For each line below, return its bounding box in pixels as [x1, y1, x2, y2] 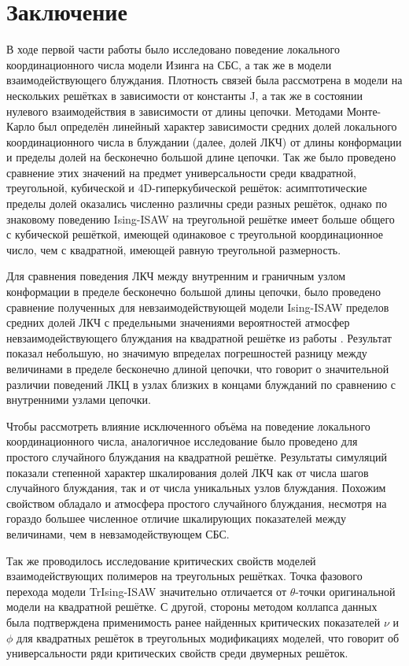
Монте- [346, 102, 381, 119]
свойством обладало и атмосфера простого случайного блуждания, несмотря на [6, 494, 387, 511]
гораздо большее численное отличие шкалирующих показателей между [6, 510, 346, 527]
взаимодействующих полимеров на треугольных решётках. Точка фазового [6, 568, 363, 584]
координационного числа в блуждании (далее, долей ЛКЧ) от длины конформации [6, 133, 402, 150]
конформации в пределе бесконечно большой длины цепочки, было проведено [6, 283, 381, 300]
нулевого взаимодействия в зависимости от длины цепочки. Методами [6, 102, 344, 119]
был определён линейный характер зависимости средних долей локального [38, 118, 397, 135]
